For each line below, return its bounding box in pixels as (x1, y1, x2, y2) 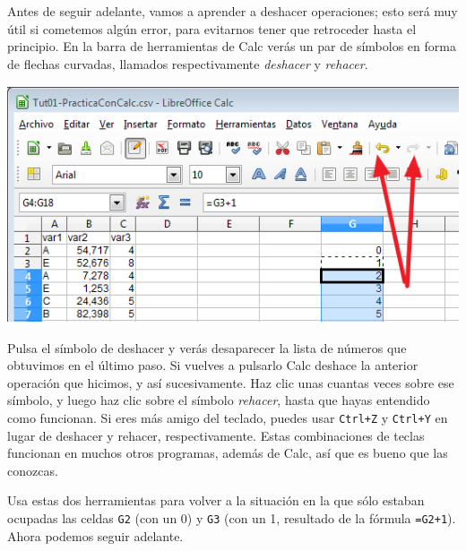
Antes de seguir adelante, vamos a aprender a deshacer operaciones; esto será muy (7, 2, 458, 20)
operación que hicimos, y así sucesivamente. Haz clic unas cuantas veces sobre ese (7, 373, 454, 392)
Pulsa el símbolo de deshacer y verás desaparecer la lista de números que (7, 338, 407, 357)
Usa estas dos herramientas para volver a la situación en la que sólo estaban (7, 491, 425, 510)
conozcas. (7, 461, 58, 479)
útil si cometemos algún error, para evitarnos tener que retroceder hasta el (7, 19, 417, 38)
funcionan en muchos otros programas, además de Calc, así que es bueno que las (7, 443, 448, 462)
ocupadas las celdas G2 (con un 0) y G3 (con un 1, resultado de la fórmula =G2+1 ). (7, 508, 456, 527)
